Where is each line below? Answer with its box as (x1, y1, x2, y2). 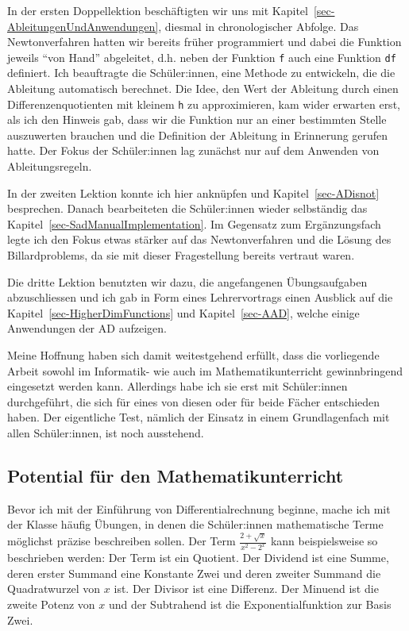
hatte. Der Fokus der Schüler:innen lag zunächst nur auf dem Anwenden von (7, 142, 380, 159)
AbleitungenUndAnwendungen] (7, 17, 159, 34)
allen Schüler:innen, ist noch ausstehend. (7, 424, 204, 441)
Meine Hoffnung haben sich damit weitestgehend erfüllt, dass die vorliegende (7, 347, 380, 363)
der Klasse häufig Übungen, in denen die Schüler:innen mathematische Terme (7, 516, 384, 533)
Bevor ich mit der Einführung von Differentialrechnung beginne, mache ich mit (7, 500, 391, 517)
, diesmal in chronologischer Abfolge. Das (158, 17, 359, 34)
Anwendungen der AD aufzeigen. (7, 320, 167, 337)
